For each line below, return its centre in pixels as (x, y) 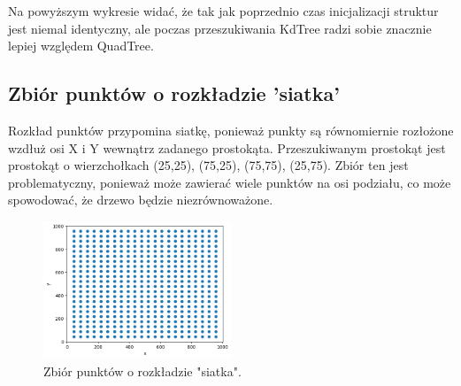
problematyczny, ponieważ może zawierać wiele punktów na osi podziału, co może (230, 182)
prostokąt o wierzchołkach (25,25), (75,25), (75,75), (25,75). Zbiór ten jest (208, 165)
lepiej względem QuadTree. (81, 46)
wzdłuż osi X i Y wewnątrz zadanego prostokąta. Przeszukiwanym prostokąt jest (227, 147)
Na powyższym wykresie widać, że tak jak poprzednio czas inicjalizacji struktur (223, 11)
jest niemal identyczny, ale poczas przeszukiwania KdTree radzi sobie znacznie (220, 28)
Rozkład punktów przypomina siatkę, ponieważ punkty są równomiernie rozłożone (231, 130)
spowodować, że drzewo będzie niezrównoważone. (141, 200)
